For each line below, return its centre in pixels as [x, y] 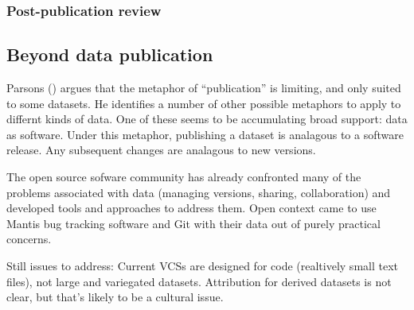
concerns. [29, 239]
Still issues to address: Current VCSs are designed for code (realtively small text [202, 265]
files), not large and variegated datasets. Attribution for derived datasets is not [199, 281]
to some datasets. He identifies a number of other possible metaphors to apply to [204, 103]
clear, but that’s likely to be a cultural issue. [115, 297]
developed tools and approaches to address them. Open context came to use [191, 208]
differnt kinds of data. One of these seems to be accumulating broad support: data [207, 119]
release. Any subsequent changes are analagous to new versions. [161, 150]
